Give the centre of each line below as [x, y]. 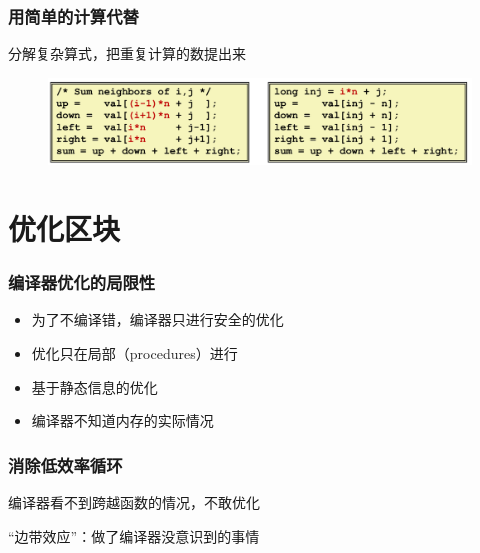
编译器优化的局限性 [82, 282]
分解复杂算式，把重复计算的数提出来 [127, 53]
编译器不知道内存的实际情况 [122, 420]
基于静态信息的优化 [94, 386]
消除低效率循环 [65, 464]
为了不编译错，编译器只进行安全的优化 [157, 319]
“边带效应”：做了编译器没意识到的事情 [134, 535]
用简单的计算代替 [73, 15]
